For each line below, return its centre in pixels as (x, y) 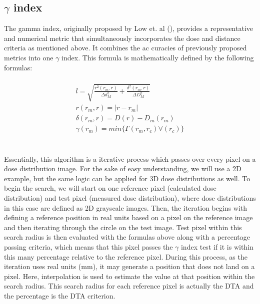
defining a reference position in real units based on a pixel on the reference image (128, 217)
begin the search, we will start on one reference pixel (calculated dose (110, 188)
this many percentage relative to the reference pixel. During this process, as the (126, 256)
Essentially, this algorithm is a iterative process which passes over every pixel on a (130, 158)
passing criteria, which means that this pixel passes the (88, 246)
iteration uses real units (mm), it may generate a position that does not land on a (129, 266)
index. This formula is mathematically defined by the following (158, 57)
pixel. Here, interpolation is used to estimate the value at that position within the (129, 276)
